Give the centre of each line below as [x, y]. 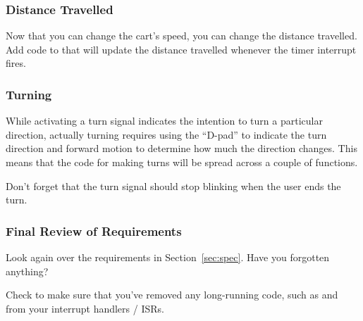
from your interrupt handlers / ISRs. [85, 308]
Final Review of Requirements [94, 231]
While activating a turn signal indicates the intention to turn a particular [164, 121]
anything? [27, 271]
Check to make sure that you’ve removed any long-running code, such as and [172, 295]
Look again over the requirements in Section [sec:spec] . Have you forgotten [168, 257]
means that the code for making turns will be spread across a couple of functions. [182, 162]
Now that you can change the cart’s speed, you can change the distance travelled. [181, 36]
